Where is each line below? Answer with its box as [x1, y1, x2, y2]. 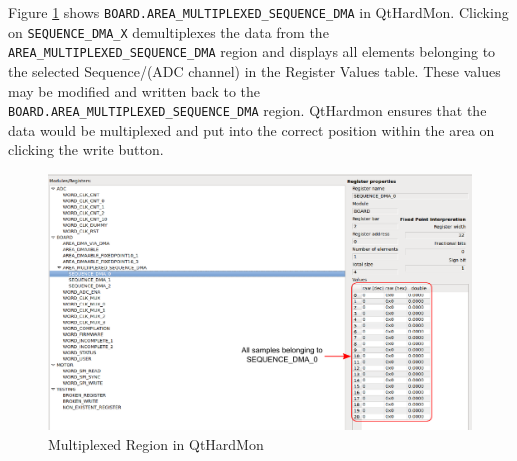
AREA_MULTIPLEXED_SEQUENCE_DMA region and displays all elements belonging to [8, 41, 496, 62]
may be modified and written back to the [8, 80, 261, 101]
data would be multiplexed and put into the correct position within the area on [8, 119, 495, 140]
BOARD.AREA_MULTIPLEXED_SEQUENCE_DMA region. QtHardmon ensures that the [8, 100, 487, 121]
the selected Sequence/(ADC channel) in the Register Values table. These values [8, 60, 501, 81]
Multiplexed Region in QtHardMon [48, 433, 264, 454]
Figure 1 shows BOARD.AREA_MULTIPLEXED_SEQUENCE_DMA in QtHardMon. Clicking [8, 2, 509, 22]
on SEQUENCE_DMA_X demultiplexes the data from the [8, 21, 329, 42]
